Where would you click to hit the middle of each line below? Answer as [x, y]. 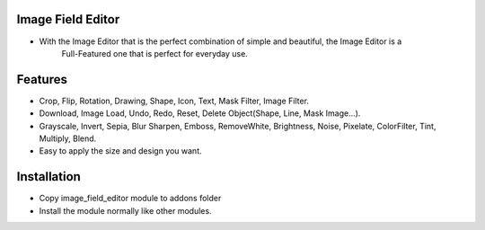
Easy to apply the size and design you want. [120, 151]
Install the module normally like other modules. [125, 210]
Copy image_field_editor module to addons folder [130, 199]
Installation [48, 177]
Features [42, 80]
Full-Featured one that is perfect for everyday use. [155, 53]
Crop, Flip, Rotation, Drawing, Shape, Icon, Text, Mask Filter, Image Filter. [174, 101]
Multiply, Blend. [68, 138]
